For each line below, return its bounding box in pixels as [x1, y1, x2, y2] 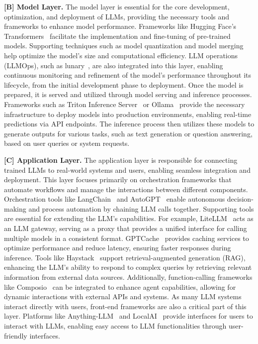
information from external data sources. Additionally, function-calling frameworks [4, 272, 253, 282]
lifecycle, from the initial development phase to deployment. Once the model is [4, 79, 244, 90]
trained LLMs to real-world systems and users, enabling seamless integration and [4, 164, 251, 175]
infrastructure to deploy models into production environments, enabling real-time [4, 109, 252, 119]
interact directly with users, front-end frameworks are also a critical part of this [4, 301, 247, 311]
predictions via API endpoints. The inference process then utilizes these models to [4, 118, 255, 129]
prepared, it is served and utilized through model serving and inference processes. [4, 89, 252, 100]
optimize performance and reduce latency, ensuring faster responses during [4, 242, 231, 253]
